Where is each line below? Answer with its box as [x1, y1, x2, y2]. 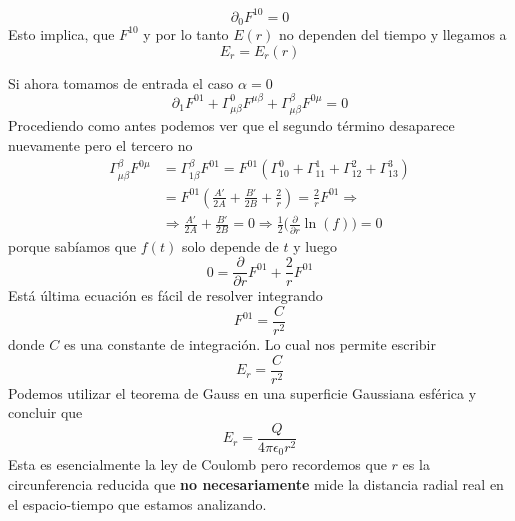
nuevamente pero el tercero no [8, 134, 193, 155]
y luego [293, 235, 338, 256]
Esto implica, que [8, 23, 115, 44]
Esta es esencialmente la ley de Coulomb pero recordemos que [8, 454, 387, 475]
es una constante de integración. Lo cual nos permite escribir [63, 334, 436, 355]
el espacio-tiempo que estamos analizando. [8, 493, 267, 514]
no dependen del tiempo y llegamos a [279, 23, 507, 44]
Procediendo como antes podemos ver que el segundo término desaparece [8, 115, 455, 136]
